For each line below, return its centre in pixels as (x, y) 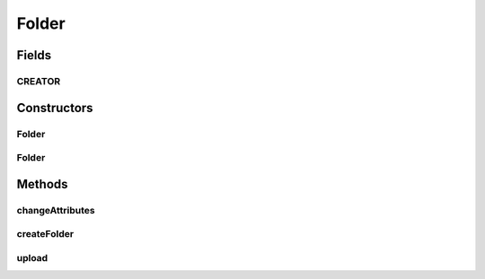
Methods (42, 184)
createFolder (45, 234)
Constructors (55, 108)
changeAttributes (56, 210)
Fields (34, 55)
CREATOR (39, 81)
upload (32, 257)
